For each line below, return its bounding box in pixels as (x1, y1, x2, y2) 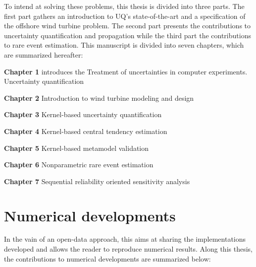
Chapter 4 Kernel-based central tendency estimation (4, 126, 167, 136)
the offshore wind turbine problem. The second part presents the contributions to (4, 20, 251, 31)
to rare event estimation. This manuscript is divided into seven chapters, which (4, 40, 244, 50)
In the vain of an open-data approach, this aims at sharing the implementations (4, 234, 246, 244)
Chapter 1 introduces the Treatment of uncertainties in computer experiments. (4, 66, 248, 76)
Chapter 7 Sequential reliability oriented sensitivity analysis (4, 176, 190, 186)
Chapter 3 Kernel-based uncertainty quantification (4, 109, 162, 120)
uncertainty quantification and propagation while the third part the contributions (4, 30, 251, 40)
